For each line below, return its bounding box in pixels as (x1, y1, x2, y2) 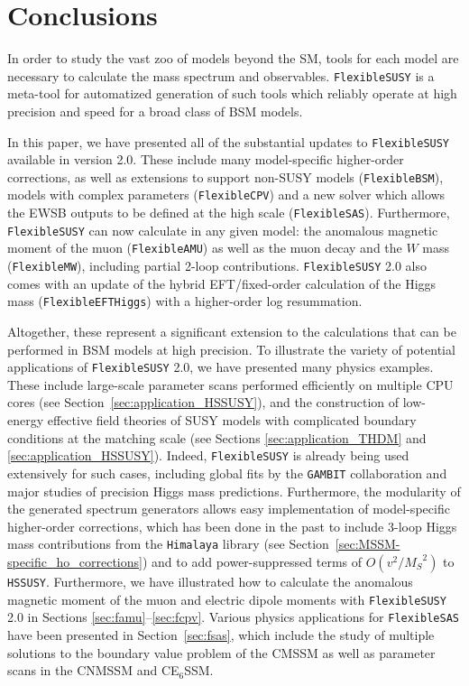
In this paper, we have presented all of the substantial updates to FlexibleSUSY (7, 132, 450, 151)
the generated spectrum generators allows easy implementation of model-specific (7, 499, 450, 518)
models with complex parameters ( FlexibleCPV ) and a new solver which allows (7, 185, 446, 204)
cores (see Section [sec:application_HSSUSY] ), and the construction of (7, 393, 400, 412)
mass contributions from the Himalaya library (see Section (7, 534, 329, 553)
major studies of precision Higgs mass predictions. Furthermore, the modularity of (7, 481, 461, 500)
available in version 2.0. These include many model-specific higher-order (7, 150, 404, 169)
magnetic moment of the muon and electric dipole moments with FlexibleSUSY (7, 589, 446, 608)
